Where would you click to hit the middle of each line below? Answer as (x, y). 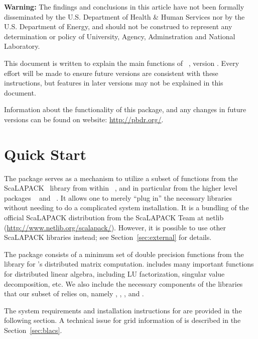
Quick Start (45, 154)
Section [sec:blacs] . (33, 330)
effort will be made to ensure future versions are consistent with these (111, 73)
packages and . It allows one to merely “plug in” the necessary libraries (118, 197)
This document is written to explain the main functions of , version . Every (122, 63)
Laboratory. (22, 46)
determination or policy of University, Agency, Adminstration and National (120, 36)
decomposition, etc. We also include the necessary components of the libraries (123, 283)
